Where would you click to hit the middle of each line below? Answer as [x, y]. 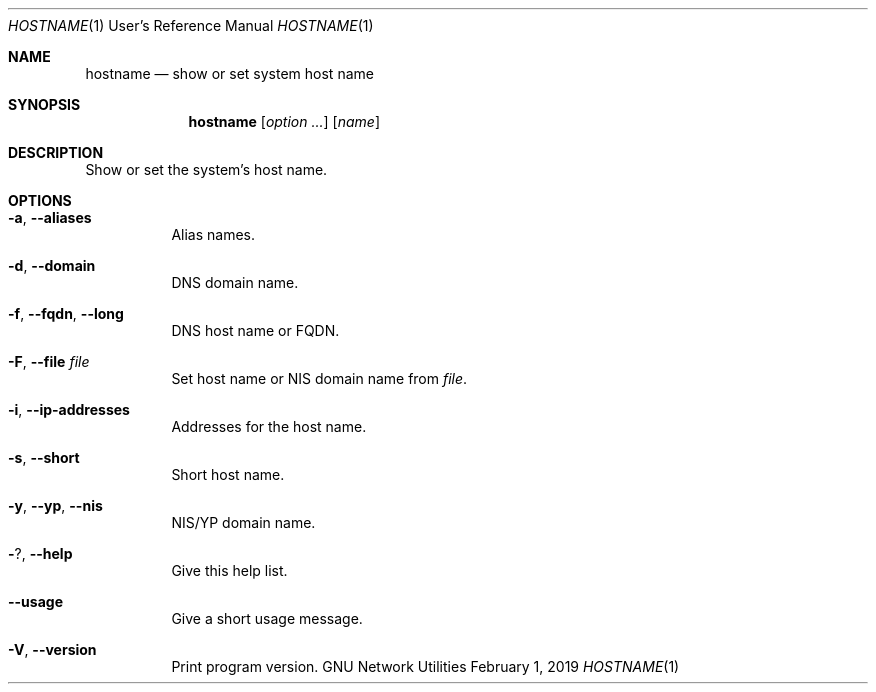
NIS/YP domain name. [243, 522]
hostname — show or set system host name [229, 73]
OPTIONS [40, 200]
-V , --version [52, 649]
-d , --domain [52, 265]
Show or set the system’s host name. [206, 169]
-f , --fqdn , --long [66, 313]
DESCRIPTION [56, 152]
